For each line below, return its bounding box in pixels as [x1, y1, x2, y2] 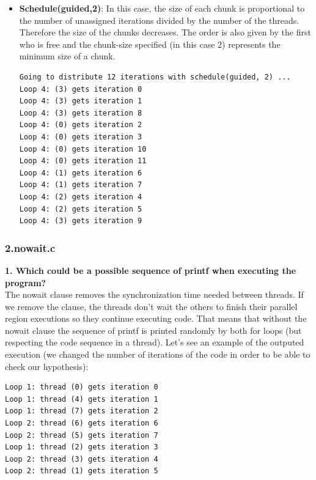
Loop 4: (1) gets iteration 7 [19, 180, 142, 190]
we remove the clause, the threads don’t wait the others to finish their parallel [5, 300, 298, 312]
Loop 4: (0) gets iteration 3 [19, 132, 142, 141]
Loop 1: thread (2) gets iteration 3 [5, 443, 158, 452]
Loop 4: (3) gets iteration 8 [19, 108, 142, 117]
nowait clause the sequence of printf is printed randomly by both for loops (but [5, 323, 302, 336]
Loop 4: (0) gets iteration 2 [19, 120, 142, 130]
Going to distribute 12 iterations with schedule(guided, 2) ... [19, 72, 291, 81]
